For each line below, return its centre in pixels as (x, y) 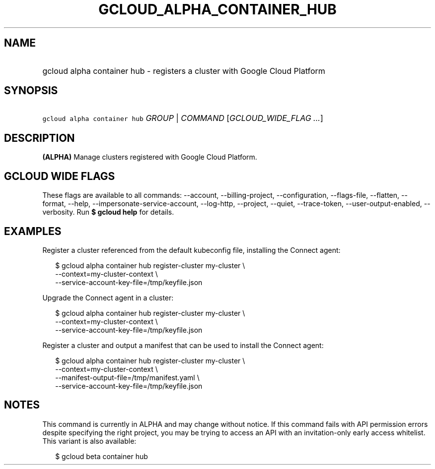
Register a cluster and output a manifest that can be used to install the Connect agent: (183, 345)
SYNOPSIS (31, 91)
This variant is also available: (89, 441)
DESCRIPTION (39, 138)
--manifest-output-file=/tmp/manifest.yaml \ (127, 377)
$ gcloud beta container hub (102, 456)
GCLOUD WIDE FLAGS (60, 176)
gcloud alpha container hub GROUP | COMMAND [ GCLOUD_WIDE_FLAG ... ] (183, 118)
